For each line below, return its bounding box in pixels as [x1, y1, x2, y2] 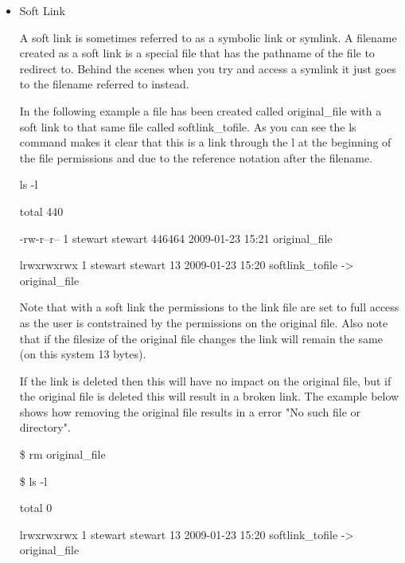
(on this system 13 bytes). [19, 346, 146, 362]
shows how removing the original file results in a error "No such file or [19, 403, 360, 420]
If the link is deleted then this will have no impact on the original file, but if [19, 372, 391, 389]
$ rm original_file [19, 446, 106, 463]
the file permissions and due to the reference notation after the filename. [19, 149, 373, 166]
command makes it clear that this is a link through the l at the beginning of [19, 134, 391, 151]
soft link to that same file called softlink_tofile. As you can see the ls [19, 118, 356, 135]
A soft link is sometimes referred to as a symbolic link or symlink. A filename [19, 29, 397, 45]
